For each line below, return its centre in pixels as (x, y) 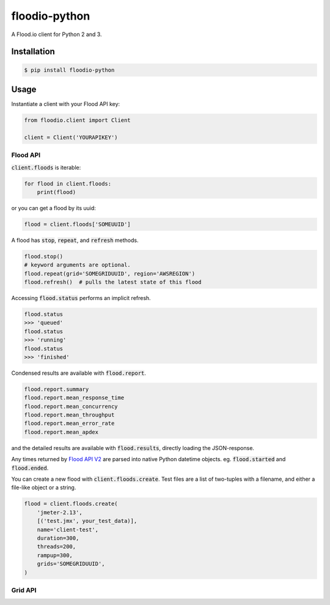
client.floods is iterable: (46, 167)
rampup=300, (55, 555)
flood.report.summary (57, 389)
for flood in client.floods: (68, 183)
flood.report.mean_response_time (74, 398)
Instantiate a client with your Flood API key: (66, 104)
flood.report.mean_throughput (69, 415)
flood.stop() (44, 256)
